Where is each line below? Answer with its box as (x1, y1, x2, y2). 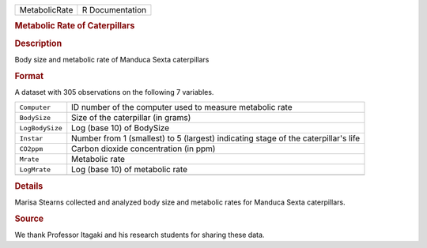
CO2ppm (19, 145, 43, 153)
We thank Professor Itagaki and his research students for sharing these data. (14, 230, 265, 240)
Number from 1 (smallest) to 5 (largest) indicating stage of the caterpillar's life (71, 133, 361, 144)
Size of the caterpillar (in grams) (71, 112, 191, 123)
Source (14, 213, 44, 224)
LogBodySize (19, 123, 62, 132)
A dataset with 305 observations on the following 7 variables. (14, 87, 214, 96)
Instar (19, 134, 43, 142)
